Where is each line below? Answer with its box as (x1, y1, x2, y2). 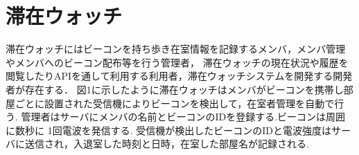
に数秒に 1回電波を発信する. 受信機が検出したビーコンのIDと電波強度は (6, 122, 331, 137)
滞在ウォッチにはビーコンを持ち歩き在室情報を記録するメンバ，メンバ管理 (6, 42, 346, 56)
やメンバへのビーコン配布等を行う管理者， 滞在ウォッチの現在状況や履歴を (6, 55, 349, 69)
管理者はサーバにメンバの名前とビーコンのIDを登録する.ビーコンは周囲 (21, 109, 346, 124)
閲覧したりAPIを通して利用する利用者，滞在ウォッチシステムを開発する (6, 69, 333, 83)
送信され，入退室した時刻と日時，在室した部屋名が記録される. (24, 136, 309, 151)
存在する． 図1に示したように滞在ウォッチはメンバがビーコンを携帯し (24, 82, 344, 96)
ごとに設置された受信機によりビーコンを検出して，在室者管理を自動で (15, 95, 335, 110)
